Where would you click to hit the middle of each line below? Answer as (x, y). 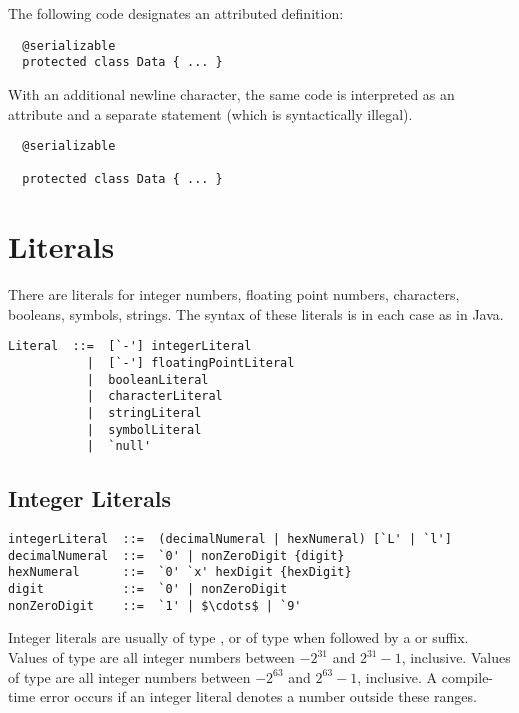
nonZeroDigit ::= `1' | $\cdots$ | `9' (155, 605)
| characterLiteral (154, 396)
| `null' (119, 446)
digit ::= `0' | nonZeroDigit (148, 589)
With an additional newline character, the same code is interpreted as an (231, 93)
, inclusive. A (397, 676)
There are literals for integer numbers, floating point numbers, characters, (234, 294)
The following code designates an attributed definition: (176, 13)
